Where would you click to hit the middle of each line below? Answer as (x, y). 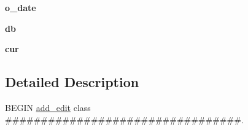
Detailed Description (72, 82)
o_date (21, 7)
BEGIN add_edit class (48, 107)
